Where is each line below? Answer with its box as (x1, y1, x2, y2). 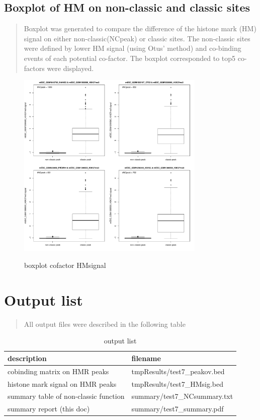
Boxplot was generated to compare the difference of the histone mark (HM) (24, 23, 256, 34)
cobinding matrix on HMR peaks (8, 366, 109, 376)
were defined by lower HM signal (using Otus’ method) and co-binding (24, 43, 241, 53)
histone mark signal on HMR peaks (8, 378, 117, 389)
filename (131, 353, 161, 363)
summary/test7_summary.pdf (131, 403, 224, 414)
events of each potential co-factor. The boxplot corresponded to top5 (24, 52, 236, 63)
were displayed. (47, 62, 94, 73)
